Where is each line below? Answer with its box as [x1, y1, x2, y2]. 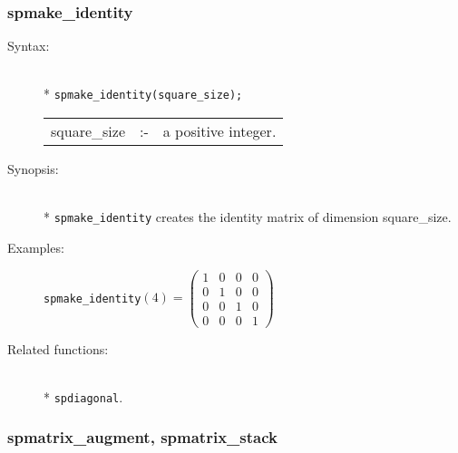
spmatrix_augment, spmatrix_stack [7, 426, 278, 448]
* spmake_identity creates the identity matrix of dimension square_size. [44, 207, 452, 226]
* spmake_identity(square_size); [44, 84, 243, 103]
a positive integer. [162, 120, 277, 142]
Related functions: [7, 339, 109, 358]
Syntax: [7, 36, 50, 55]
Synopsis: [7, 159, 59, 178]
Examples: [7, 237, 64, 256]
